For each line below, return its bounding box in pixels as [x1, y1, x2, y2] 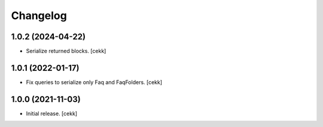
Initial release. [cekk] [26, 110, 78, 117]
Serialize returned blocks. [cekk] [26, 48, 106, 55]
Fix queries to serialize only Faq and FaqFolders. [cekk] [26, 78, 163, 86]
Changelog [11, 9, 67, 22]
